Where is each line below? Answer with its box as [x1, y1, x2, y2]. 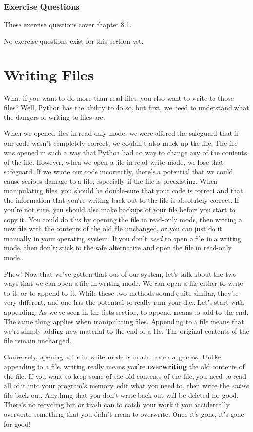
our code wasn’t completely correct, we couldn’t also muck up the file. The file [4, 137, 238, 148]
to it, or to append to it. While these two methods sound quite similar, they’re [4, 287, 239, 298]
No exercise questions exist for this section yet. [4, 36, 144, 46]
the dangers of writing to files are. [4, 112, 105, 122]
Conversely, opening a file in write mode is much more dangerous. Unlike [4, 352, 222, 362]
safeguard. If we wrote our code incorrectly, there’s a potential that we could [4, 166, 233, 176]
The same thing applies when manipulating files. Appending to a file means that [4, 316, 244, 326]
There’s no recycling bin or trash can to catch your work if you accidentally [4, 399, 230, 410]
